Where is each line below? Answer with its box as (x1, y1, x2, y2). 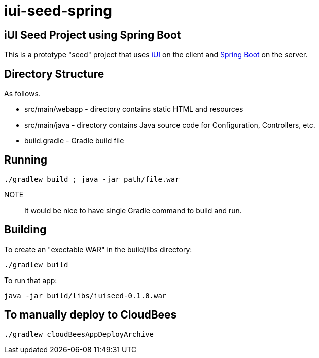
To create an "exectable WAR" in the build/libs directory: (4, 245, 192, 254)
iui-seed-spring (4, 2, 113, 19)
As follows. (4, 89, 41, 98)
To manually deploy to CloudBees (4, 308, 177, 322)
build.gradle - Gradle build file (24, 136, 124, 145)
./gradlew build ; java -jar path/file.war (4, 175, 180, 183)
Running (4, 153, 48, 167)
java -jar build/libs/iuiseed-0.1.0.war (4, 291, 167, 300)
